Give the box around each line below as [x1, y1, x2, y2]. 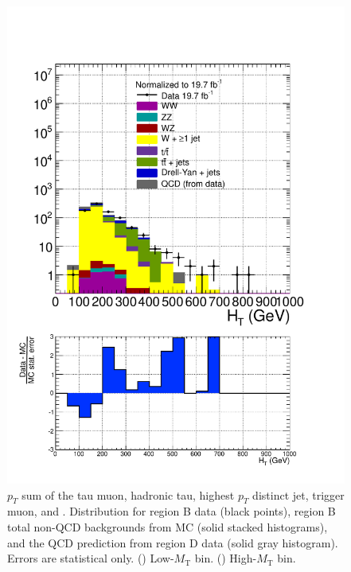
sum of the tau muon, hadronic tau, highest [21, 486, 235, 503]
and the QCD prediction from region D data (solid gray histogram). [7, 534, 338, 551]
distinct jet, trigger [252, 486, 345, 503]
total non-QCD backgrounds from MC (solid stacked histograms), [7, 518, 328, 535]
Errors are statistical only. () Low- [7, 550, 174, 566]
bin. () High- [194, 550, 257, 566]
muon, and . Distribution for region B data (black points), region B [7, 503, 336, 519]
